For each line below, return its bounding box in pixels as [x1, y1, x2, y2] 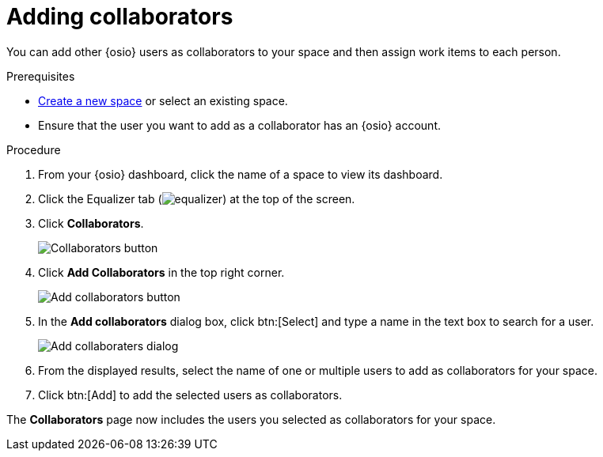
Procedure [6, 142, 61, 157]
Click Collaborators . [38, 216, 144, 230]
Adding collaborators [6, 3, 233, 30]
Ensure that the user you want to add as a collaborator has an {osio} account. [38, 118, 442, 132]
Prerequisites [6, 69, 75, 83]
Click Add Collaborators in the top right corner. [38, 265, 285, 279]
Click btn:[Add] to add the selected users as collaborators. [38, 387, 343, 402]
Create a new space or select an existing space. [38, 93, 288, 108]
